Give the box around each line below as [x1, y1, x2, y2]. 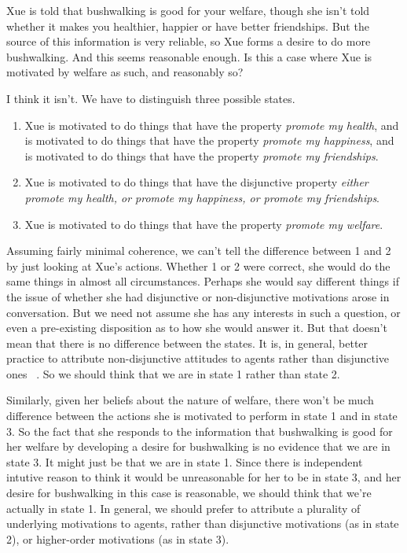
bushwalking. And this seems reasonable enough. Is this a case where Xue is [6, 48, 372, 65]
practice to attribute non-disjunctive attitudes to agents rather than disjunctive [6, 350, 390, 367]
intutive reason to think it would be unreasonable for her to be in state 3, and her [6, 469, 401, 485]
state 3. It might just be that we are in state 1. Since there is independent [6, 453, 363, 470]
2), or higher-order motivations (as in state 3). [6, 530, 229, 547]
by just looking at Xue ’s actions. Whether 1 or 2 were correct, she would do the [6, 257, 390, 274]
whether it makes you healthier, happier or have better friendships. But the [6, 17, 369, 34]
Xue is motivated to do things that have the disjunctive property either [24, 174, 368, 190]
